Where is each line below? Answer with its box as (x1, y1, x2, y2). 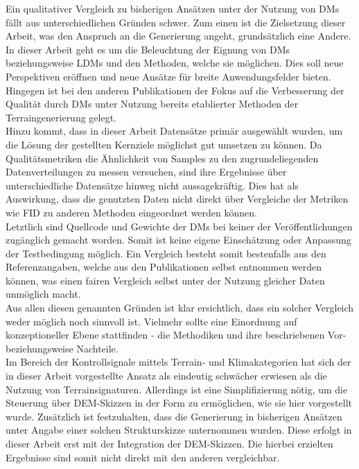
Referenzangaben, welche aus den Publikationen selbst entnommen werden (6, 259, 322, 274)
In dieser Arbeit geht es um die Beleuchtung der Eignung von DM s (6, 42, 290, 56)
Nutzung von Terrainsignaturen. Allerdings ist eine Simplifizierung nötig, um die (6, 382, 348, 396)
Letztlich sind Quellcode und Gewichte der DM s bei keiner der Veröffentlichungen (6, 219, 353, 233)
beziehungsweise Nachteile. (6, 341, 119, 355)
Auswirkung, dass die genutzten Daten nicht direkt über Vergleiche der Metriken (6, 191, 349, 206)
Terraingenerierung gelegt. (6, 110, 117, 124)
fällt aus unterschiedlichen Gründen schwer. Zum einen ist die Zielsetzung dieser (6, 15, 346, 29)
